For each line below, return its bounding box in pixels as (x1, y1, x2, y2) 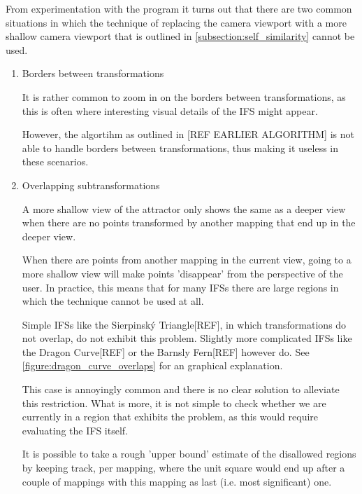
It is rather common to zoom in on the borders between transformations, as (22, 89, 346, 104)
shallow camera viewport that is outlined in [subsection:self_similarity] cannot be (6, 29, 355, 43)
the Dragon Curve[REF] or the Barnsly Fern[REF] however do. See (22, 344, 310, 359)
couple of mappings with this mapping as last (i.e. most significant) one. (22, 474, 332, 488)
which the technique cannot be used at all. (22, 294, 204, 308)
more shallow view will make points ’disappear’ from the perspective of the (22, 266, 343, 280)
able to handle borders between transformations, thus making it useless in (22, 140, 338, 155)
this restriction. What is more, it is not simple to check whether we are (22, 395, 326, 410)
